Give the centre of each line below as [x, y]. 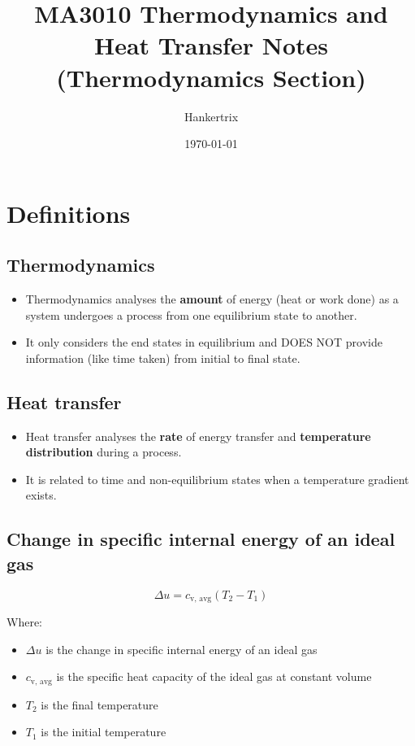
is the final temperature [99, 704]
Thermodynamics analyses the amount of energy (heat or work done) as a [212, 299]
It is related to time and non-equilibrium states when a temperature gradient [217, 479]
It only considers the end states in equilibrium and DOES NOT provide [204, 342]
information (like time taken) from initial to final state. [163, 358]
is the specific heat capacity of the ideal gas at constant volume [214, 676]
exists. [41, 495]
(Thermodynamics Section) [211, 77]
